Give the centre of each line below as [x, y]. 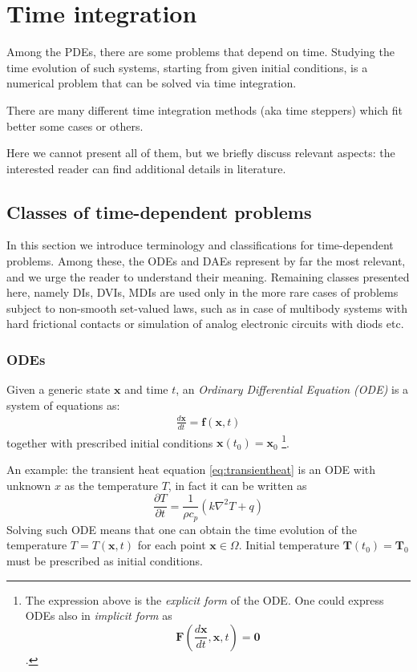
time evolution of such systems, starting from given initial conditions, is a [187, 67]
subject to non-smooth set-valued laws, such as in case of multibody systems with [207, 308]
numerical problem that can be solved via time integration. [152, 83]
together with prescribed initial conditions [110, 442]
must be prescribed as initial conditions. [105, 560]
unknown [29, 485]
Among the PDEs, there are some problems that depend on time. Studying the [200, 52]
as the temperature [111, 485]
